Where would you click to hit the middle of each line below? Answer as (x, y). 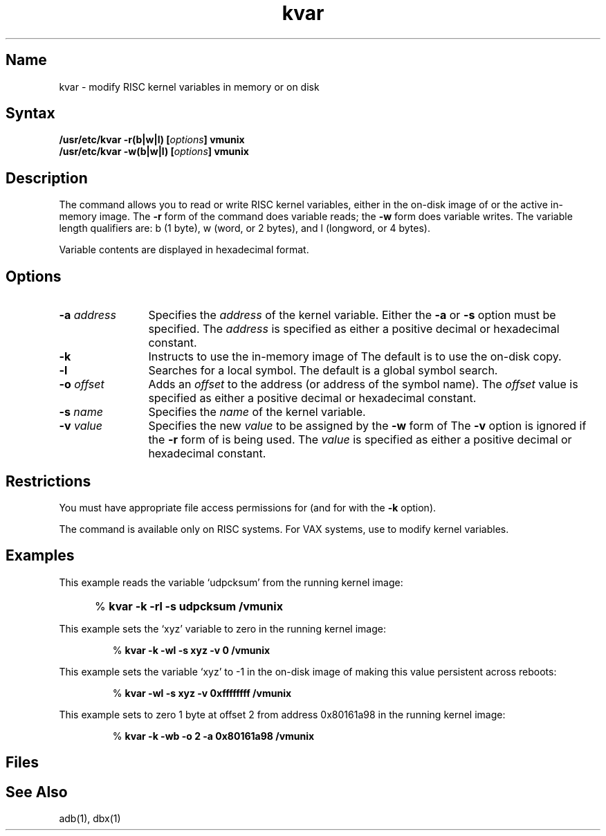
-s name (81, 412)
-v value (81, 426)
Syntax (30, 113)
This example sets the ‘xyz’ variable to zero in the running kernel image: (222, 628)
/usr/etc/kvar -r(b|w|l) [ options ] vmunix (152, 140)
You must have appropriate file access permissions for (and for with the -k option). (248, 507)
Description (47, 178)
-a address (88, 315)
